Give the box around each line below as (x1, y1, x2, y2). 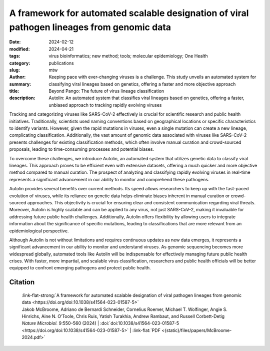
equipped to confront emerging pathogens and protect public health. (9, 265, 151, 271)
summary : (9, 81, 31, 87)
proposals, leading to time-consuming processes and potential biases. (9, 146, 154, 152)
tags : (9, 53, 20, 59)
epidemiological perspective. (9, 228, 69, 234)
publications (48, 60, 74, 66)
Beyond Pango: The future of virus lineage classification (48, 88, 164, 94)
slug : (9, 67, 20, 73)
